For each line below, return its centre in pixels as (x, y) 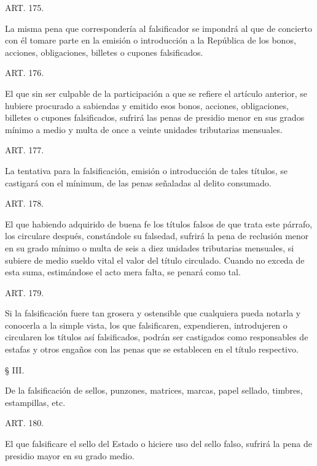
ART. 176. (25, 73)
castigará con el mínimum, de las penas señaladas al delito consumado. (138, 182)
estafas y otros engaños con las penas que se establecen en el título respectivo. (152, 349)
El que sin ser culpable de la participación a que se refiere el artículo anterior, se (156, 93)
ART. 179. (25, 292)
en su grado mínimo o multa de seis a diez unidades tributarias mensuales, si (150, 247)
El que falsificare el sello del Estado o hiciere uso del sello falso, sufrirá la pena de (159, 444)
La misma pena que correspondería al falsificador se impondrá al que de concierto (159, 28)
